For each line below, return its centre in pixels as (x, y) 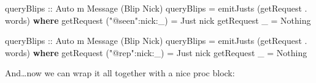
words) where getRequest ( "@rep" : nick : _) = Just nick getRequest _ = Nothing (156, 52)
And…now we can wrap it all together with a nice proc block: (120, 73)
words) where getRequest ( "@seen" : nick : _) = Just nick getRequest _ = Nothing (158, 20)
